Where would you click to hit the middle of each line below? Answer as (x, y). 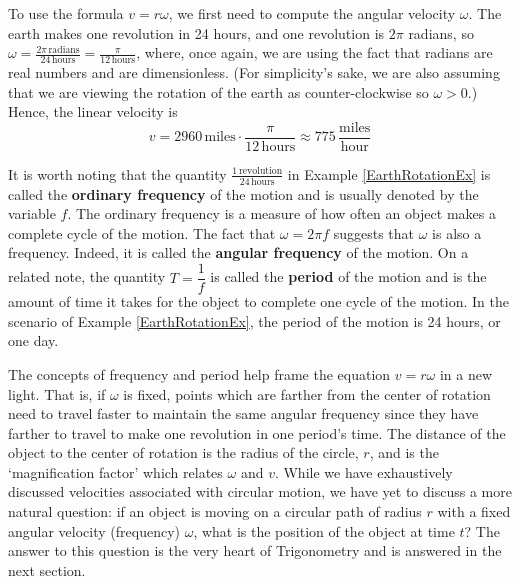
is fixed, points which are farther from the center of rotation (307, 393)
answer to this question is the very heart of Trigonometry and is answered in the (255, 550)
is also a (457, 232)
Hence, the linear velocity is (93, 111)
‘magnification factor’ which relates (115, 471)
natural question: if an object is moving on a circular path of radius (215, 511)
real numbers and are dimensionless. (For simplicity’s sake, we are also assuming (254, 72)
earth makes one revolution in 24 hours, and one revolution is (196, 32)
